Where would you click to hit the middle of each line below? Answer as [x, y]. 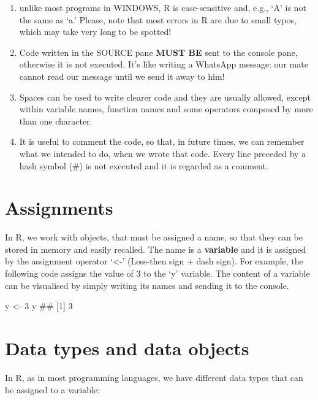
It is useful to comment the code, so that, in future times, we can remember [162, 141]
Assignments [59, 208]
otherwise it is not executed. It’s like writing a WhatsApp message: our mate [164, 64]
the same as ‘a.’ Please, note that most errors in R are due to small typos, [158, 19]
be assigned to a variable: [52, 389]
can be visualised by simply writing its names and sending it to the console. [147, 285]
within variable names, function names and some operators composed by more [166, 109]
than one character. [56, 121]
